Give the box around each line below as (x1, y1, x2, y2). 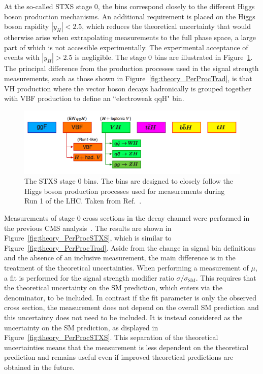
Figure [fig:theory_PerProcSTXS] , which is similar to (4, 232, 172, 243)
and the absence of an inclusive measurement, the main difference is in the (4, 252, 236, 263)
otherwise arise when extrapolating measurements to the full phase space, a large (4, 32, 256, 43)
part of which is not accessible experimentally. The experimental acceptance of (4, 42, 248, 52)
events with (4, 52, 40, 62)
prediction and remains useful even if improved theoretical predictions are (4, 352, 234, 362)
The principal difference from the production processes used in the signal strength (4, 63, 259, 74)
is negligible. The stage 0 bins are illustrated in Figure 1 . (75, 52, 253, 62)
